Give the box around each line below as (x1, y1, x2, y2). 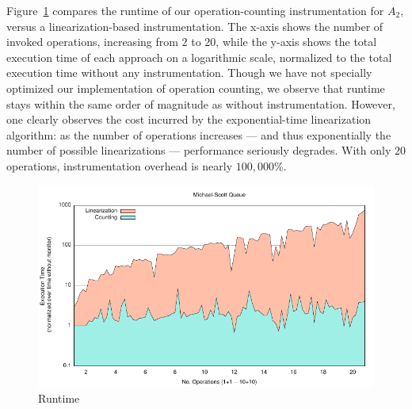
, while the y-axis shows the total (216, 33, 377, 50)
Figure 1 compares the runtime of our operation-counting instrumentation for (6, 2, 384, 18)
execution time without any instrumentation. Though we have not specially (6, 64, 372, 81)
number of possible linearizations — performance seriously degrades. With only (6, 142, 391, 159)
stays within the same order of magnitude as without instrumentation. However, (6, 95, 395, 112)
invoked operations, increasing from (6, 33, 178, 50)
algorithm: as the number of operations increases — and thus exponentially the (6, 126, 391, 143)
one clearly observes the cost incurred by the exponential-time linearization (6, 111, 372, 128)
